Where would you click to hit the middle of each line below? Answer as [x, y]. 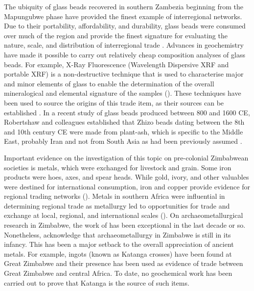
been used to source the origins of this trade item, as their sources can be [114, 102]
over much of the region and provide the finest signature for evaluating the [116, 35]
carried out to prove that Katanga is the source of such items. [97, 282]
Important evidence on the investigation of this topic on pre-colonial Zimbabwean [126, 157]
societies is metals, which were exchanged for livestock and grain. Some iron [118, 167]
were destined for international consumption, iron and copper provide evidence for [127, 186]
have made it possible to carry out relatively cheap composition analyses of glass [125, 54]
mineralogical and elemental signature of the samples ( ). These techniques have [123, 93]
